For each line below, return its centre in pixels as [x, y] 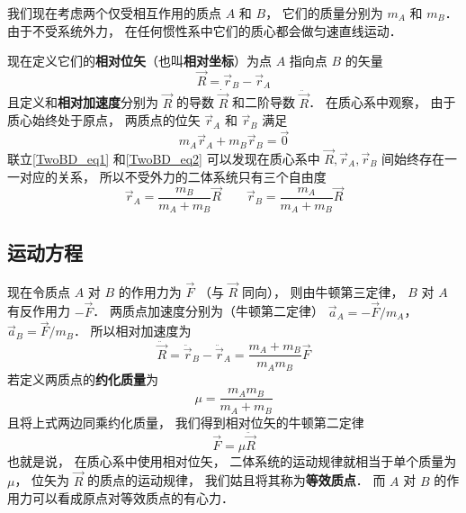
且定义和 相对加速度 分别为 [83, 102]
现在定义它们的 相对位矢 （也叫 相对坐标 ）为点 [139, 61]
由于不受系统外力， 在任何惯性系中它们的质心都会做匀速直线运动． [205, 30]
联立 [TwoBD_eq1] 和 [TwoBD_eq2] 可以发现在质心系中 [164, 158]
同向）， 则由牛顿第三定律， [323, 291]
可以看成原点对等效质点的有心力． [133, 498]
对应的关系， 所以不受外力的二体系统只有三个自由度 [173, 176]
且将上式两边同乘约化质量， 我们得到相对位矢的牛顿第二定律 [186, 422]
